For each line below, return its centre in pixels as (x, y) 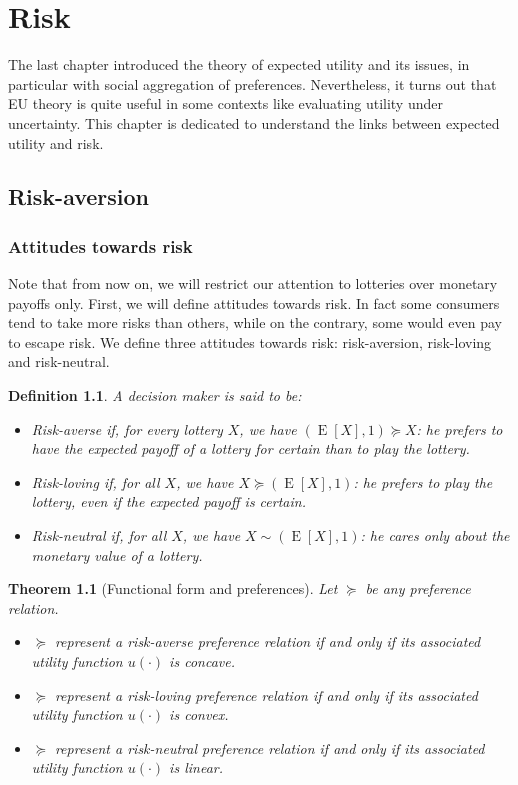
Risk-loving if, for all (95, 481)
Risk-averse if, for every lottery (127, 428)
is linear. (196, 767)
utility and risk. (56, 142)
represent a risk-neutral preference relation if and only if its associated (269, 747)
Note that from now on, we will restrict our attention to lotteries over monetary (253, 283)
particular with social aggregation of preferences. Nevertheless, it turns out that (252, 83)
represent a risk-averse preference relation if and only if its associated (267, 641)
